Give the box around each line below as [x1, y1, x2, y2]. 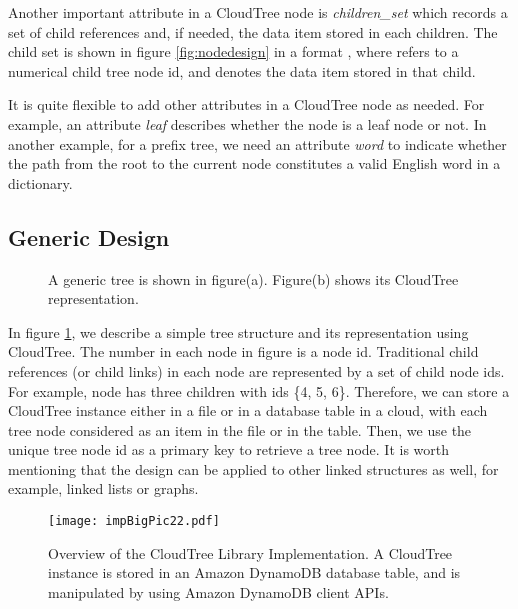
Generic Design [8, 221, 170, 252]
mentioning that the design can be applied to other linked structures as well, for [8, 458, 499, 479]
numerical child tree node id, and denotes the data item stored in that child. [8, 60, 476, 81]
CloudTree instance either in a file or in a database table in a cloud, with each [8, 400, 488, 421]
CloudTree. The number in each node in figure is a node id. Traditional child [8, 341, 479, 362]
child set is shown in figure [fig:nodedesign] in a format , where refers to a [8, 41, 459, 62]
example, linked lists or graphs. [8, 478, 199, 499]
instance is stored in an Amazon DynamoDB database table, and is [48, 562, 461, 583]
